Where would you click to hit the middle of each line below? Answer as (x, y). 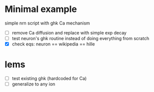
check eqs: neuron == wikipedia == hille (53, 44)
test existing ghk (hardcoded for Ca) (49, 78)
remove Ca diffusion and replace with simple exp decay (69, 32)
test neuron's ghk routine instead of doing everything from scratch (80, 38)
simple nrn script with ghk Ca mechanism (47, 23)
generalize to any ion (33, 84)
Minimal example (41, 9)
